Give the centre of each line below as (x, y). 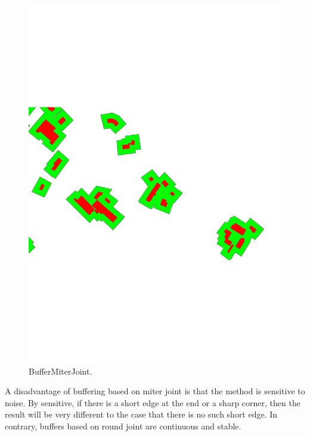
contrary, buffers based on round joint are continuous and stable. (123, 426)
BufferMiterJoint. (61, 371)
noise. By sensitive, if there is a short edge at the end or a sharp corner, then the (153, 402)
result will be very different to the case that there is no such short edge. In (141, 414)
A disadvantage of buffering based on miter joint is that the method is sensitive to (155, 391)
